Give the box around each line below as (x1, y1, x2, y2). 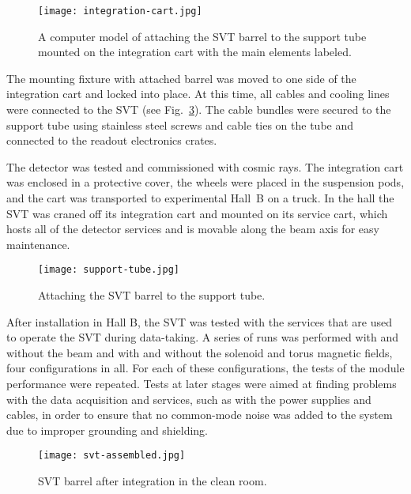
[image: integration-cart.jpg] (38, 6, 202, 17)
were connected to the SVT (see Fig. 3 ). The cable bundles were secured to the (6, 101, 391, 118)
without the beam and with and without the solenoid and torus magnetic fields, (6, 344, 393, 360)
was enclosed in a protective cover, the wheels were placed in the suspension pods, (6, 174, 405, 190)
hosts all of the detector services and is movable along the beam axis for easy (6, 221, 379, 237)
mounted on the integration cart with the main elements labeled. (38, 43, 352, 60)
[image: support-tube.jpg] (38, 264, 179, 276)
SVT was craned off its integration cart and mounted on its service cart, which (6, 205, 388, 221)
